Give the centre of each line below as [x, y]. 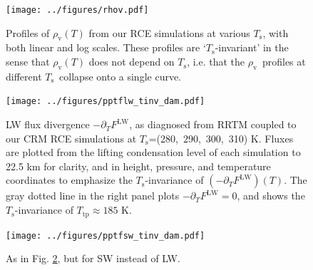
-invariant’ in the [252, 47]
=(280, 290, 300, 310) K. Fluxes [221, 138]
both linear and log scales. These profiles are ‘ [106, 47]
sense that [28, 62]
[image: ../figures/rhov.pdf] [77, 10]
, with [276, 32]
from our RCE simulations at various [169, 32]
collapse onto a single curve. [120, 76]
